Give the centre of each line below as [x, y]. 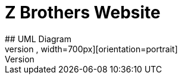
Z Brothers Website [83, 12]
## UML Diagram [38, 39]
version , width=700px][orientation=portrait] [91, 49]
